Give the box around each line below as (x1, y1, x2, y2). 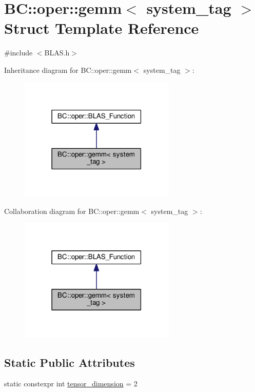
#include (4, 47, 33, 58)
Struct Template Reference (4, 17, 199, 38)
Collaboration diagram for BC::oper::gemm (4, 205, 140, 216)
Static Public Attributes (4, 354, 135, 370)
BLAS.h (44, 47, 70, 58)
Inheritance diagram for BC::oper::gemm (4, 64, 132, 75)
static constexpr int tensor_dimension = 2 (4, 378, 138, 389)
